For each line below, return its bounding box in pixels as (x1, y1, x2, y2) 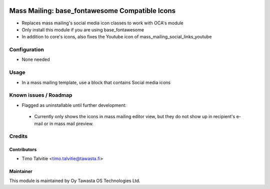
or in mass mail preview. (43, 120, 93, 127)
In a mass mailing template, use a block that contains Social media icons (21, 79, 171, 85)
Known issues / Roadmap (9, 92, 72, 99)
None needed (21, 56, 50, 62)
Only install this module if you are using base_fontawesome (21, 26, 144, 32)
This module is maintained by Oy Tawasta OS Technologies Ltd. (9, 178, 140, 184)
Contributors (9, 147, 37, 153)
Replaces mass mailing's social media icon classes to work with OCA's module (21, 20, 183, 26)
